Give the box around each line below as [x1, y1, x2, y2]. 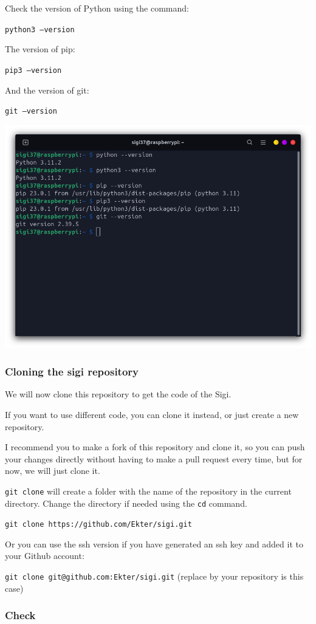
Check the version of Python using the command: [5, 2, 189, 14]
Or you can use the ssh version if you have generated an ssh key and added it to [5, 537, 303, 550]
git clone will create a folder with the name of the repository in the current [5, 484, 292, 497]
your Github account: [5, 549, 84, 562]
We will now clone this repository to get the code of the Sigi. [5, 388, 232, 400]
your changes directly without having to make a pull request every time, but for [5, 452, 303, 465]
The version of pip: [5, 43, 75, 55]
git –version [5, 107, 57, 116]
